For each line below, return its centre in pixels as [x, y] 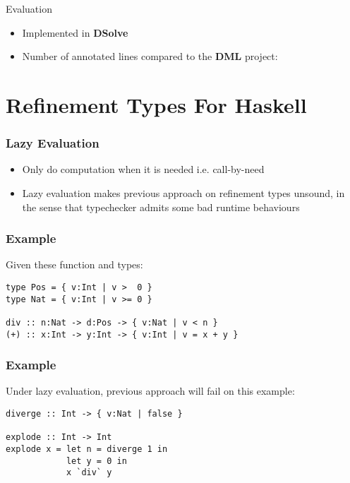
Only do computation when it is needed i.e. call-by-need [143, 169]
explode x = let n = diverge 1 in [87, 449]
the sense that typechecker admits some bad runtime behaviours [161, 207]
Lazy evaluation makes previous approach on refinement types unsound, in [183, 192]
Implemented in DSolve [75, 32]
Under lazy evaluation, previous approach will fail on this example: [150, 391]
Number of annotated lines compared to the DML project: [150, 56]
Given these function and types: [74, 264]
